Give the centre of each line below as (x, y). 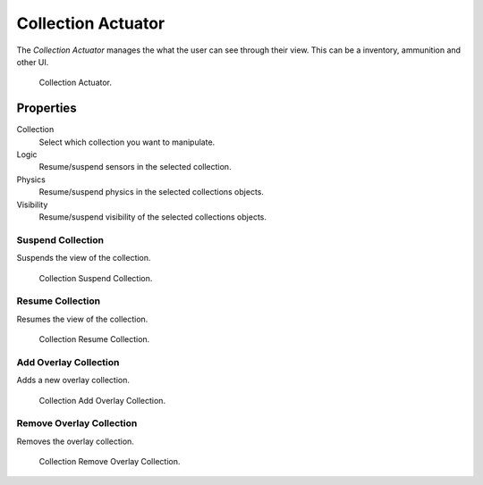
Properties (47, 109)
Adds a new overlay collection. (73, 380)
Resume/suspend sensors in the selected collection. (135, 167)
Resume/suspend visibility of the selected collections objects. (153, 217)
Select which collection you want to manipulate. (127, 142)
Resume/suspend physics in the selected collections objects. (151, 192)
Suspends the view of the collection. (84, 258)
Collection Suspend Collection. (96, 278)
